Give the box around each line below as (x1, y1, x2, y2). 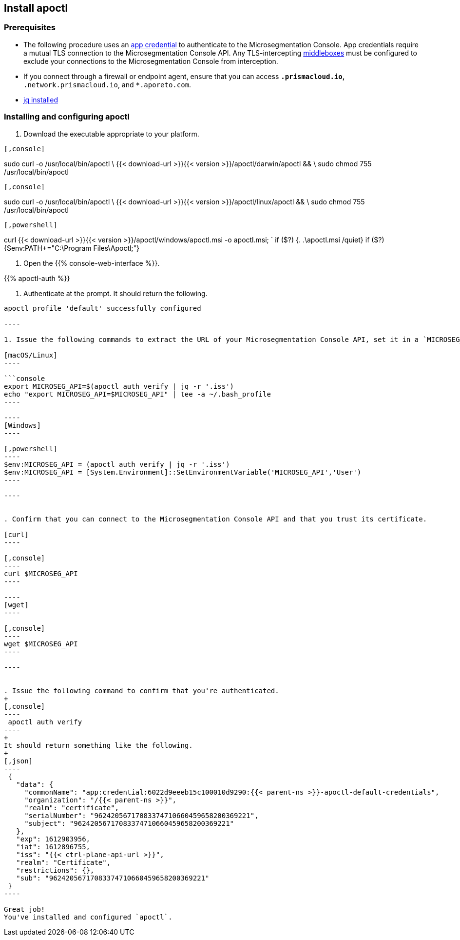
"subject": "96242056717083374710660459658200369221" (24, 819, 234, 827)
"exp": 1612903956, (16, 835, 91, 843)
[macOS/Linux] (4, 351, 57, 359)
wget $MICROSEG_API (4, 640, 78, 648)
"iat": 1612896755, (16, 842, 91, 851)
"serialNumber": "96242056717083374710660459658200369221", (24, 811, 259, 820)
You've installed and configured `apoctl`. (4, 913, 172, 921)
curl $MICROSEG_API (4, 569, 78, 578)
